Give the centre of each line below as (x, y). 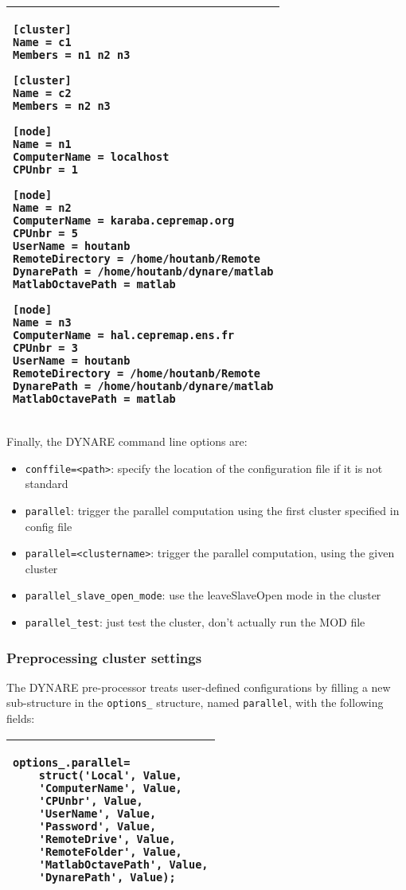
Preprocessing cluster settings (104, 657)
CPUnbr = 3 (45, 348)
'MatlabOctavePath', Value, (123, 864)
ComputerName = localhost (91, 157)
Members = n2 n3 (62, 106)
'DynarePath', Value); (107, 877)
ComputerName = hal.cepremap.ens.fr (124, 335)
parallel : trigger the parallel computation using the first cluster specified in (212, 510)
